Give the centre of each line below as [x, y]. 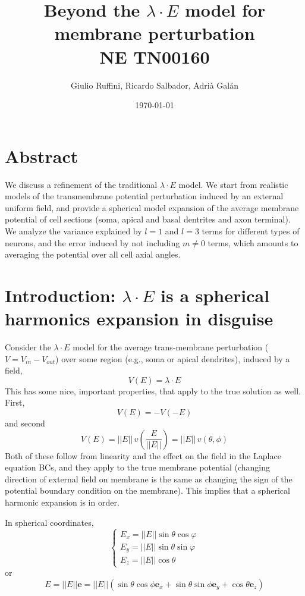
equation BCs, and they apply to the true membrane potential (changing [138, 467]
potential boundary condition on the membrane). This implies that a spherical [147, 490]
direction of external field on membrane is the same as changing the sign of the [149, 479]
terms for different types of [251, 231]
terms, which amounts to [253, 242]
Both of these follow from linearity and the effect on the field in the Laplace [143, 455]
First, [15, 402]
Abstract [42, 156]
